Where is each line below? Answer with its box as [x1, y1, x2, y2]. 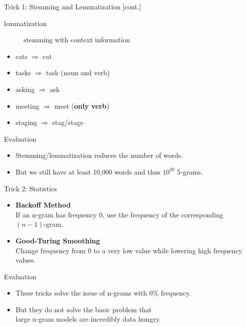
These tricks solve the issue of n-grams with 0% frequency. [15, 288, 191, 298]
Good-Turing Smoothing [15, 235, 100, 245]
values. [15, 255, 36, 265]
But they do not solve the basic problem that [15, 304, 152, 314]
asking [15, 84, 35, 94]
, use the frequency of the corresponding [102, 209, 223, 219]
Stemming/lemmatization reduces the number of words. [15, 150, 183, 160]
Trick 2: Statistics [4, 183, 57, 193]
